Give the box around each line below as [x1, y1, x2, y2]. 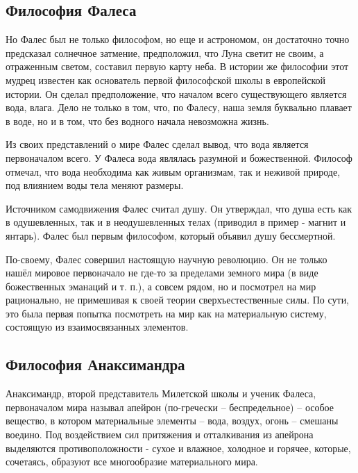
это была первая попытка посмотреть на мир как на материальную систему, [6, 306, 327, 320]
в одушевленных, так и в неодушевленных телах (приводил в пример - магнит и [6, 215, 346, 229]
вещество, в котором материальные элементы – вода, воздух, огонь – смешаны [6, 413, 339, 428]
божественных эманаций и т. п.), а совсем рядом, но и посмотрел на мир [6, 279, 316, 293]
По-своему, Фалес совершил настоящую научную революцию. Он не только [6, 251, 327, 266]
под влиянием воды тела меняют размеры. [6, 178, 184, 192]
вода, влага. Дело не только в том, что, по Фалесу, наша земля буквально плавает [6, 100, 352, 115]
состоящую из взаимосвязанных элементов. [6, 320, 189, 334]
